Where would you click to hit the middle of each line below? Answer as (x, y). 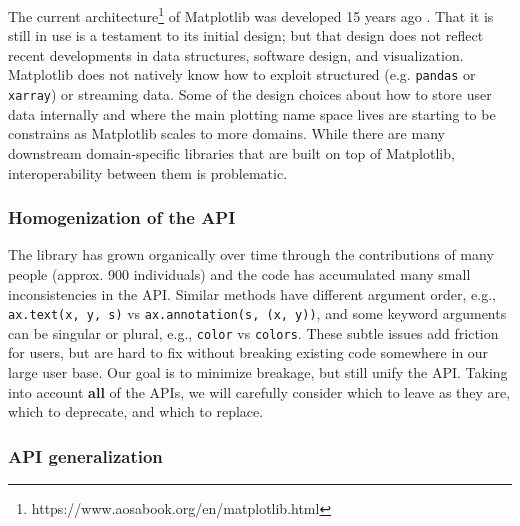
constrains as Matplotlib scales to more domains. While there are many (226, 133)
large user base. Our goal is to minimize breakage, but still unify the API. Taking (258, 372)
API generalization (85, 455)
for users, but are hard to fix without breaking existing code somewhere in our (248, 352)
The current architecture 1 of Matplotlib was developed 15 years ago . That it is (251, 14)
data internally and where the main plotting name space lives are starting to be (252, 113)
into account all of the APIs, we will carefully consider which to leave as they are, (259, 391)
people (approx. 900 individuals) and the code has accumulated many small (239, 273)
